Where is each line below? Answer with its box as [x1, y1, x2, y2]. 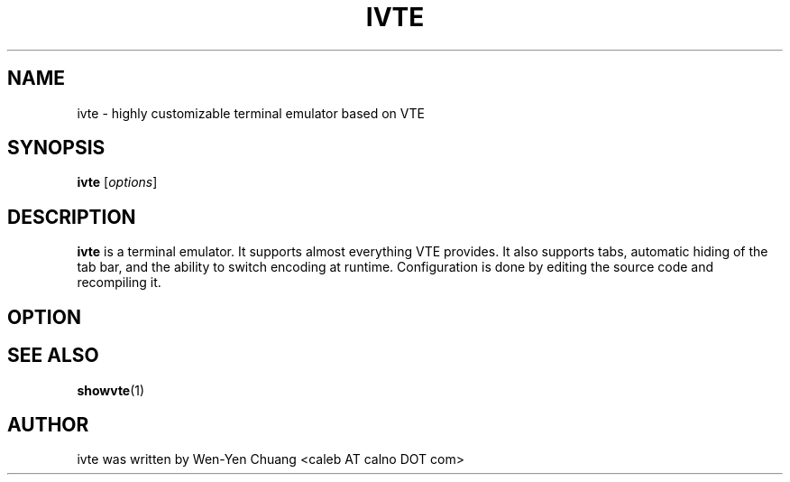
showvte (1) [77, 382, 145, 398]
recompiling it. [77, 274, 161, 291]
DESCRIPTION [7, 205, 136, 228]
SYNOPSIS [7, 136, 106, 160]
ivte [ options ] [77, 174, 158, 190]
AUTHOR [7, 412, 89, 436]
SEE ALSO [7, 344, 99, 367]
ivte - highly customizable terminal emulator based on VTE [77, 105, 425, 121]
